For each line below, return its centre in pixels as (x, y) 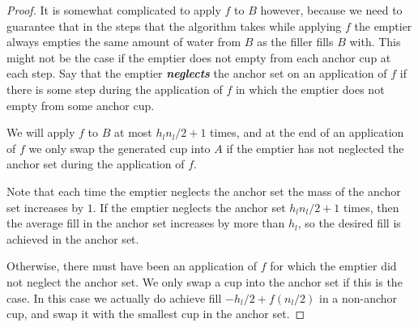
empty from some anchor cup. (81, 105)
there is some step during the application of (115, 89)
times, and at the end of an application (307, 132)
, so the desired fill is (349, 223)
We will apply (41, 132)
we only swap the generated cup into (119, 148)
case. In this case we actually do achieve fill (114, 297)
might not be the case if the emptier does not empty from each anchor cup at (199, 57)
